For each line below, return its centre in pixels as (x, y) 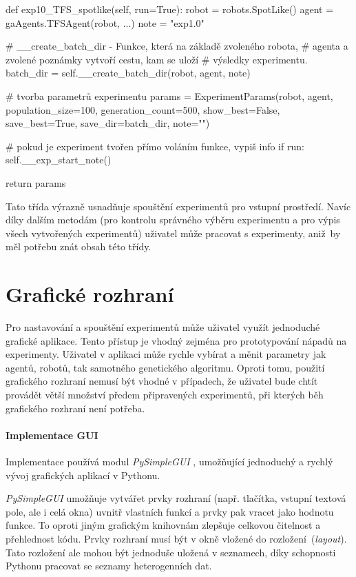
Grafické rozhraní (90, 294)
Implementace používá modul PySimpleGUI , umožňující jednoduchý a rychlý (169, 461)
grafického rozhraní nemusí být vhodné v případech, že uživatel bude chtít (162, 381)
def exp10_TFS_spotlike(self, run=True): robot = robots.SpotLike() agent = (170, 9)
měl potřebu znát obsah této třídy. (78, 246)
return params (36, 182)
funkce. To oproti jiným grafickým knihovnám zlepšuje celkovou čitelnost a (163, 525)
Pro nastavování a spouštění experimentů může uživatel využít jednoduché (163, 327)
